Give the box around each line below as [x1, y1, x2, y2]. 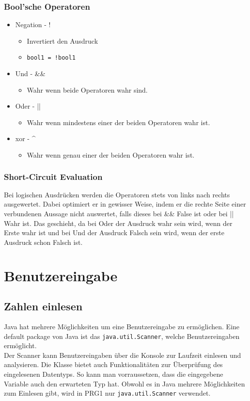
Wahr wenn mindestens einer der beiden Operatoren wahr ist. [27, 117, 210, 127]
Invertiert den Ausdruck [27, 35, 98, 46]
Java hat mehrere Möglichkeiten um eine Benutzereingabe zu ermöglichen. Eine [4, 321, 240, 331]
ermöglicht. [4, 340, 37, 351]
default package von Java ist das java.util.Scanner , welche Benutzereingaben [4, 331, 240, 341]
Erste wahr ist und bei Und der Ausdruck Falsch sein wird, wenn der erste [4, 227, 224, 238]
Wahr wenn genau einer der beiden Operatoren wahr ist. [27, 150, 195, 160]
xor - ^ [15, 133, 36, 144]
